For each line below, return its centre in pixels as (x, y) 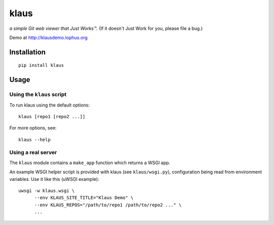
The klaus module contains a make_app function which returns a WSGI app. (90, 163)
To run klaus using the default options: (49, 105)
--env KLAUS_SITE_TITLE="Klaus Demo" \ (84, 198)
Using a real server (33, 153)
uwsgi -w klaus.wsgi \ (47, 191)
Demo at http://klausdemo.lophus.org (48, 37)
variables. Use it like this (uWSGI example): (54, 179)
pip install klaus (41, 65)
